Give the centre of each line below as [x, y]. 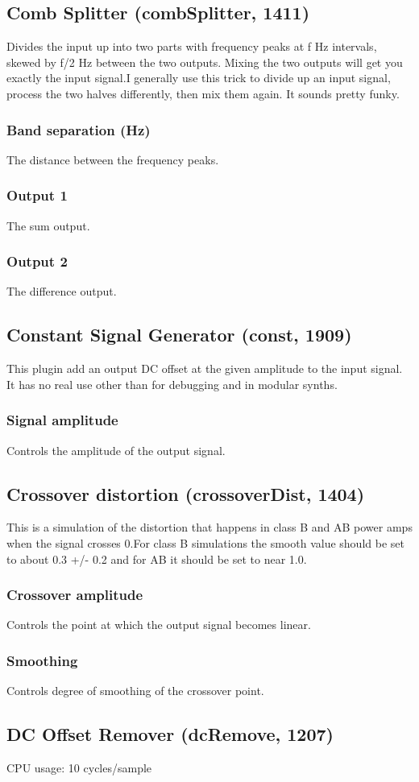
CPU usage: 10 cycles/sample [79, 768]
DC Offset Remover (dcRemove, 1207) [170, 734]
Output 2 [37, 261]
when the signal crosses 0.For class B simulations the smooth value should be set [205, 543]
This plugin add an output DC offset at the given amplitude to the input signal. [205, 368]
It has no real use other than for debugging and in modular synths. [172, 384]
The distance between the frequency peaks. [113, 159]
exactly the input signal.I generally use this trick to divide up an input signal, [199, 78]
